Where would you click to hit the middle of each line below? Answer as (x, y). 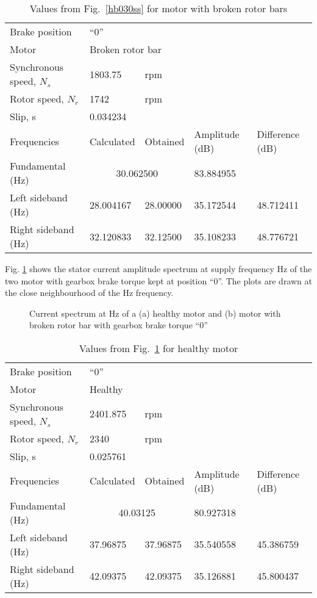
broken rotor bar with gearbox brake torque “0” (119, 325)
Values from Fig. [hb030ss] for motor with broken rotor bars (158, 8)
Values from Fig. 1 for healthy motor (158, 348)
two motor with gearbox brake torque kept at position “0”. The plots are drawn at (158, 280)
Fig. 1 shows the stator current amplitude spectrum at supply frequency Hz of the (158, 268)
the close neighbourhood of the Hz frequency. (89, 293)
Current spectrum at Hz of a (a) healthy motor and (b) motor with (155, 313)
